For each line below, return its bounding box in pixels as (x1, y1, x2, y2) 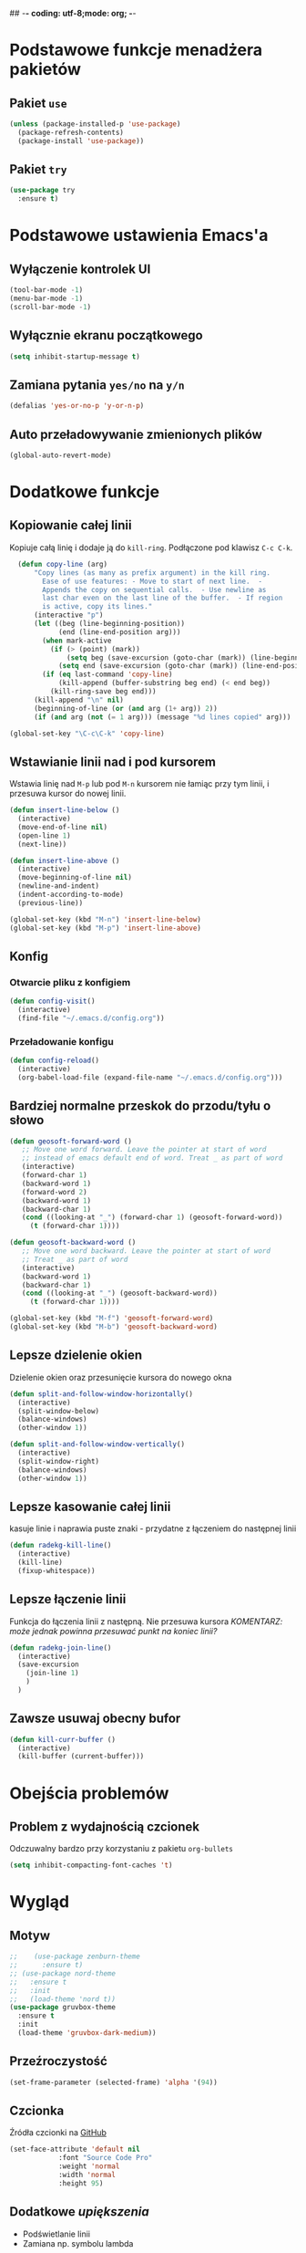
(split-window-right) (17, 1456, 100, 1465)
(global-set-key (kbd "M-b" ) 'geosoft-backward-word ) (9, 1322, 219, 1331)
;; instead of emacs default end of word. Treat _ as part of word (21, 1153, 283, 1163)
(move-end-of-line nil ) (17, 822, 107, 831)
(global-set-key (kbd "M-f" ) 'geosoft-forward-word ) (9, 1314, 214, 1323)
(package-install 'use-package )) (17, 136, 145, 145)
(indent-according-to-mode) (17, 890, 125, 900)
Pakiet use (9, 95, 67, 110)
